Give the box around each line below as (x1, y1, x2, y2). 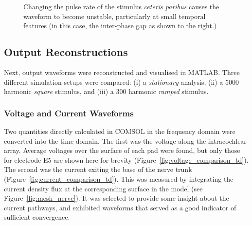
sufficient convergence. (4, 212, 70, 222)
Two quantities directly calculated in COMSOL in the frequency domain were (4, 126, 235, 136)
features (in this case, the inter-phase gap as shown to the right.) (23, 20, 217, 31)
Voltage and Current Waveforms (4, 107, 134, 119)
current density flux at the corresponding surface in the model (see (4, 183, 203, 193)
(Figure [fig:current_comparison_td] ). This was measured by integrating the (4, 173, 234, 184)
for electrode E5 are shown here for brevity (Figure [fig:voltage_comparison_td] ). (4, 154, 249, 165)
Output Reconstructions (4, 44, 128, 59)
